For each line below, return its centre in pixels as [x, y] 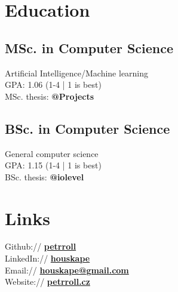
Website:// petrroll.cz [47, 282]
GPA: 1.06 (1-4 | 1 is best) [53, 84]
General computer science [52, 153]
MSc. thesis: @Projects [50, 96]
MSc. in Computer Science [89, 47]
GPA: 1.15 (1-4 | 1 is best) [53, 165]
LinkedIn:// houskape [47, 258]
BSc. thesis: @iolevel [44, 176]
